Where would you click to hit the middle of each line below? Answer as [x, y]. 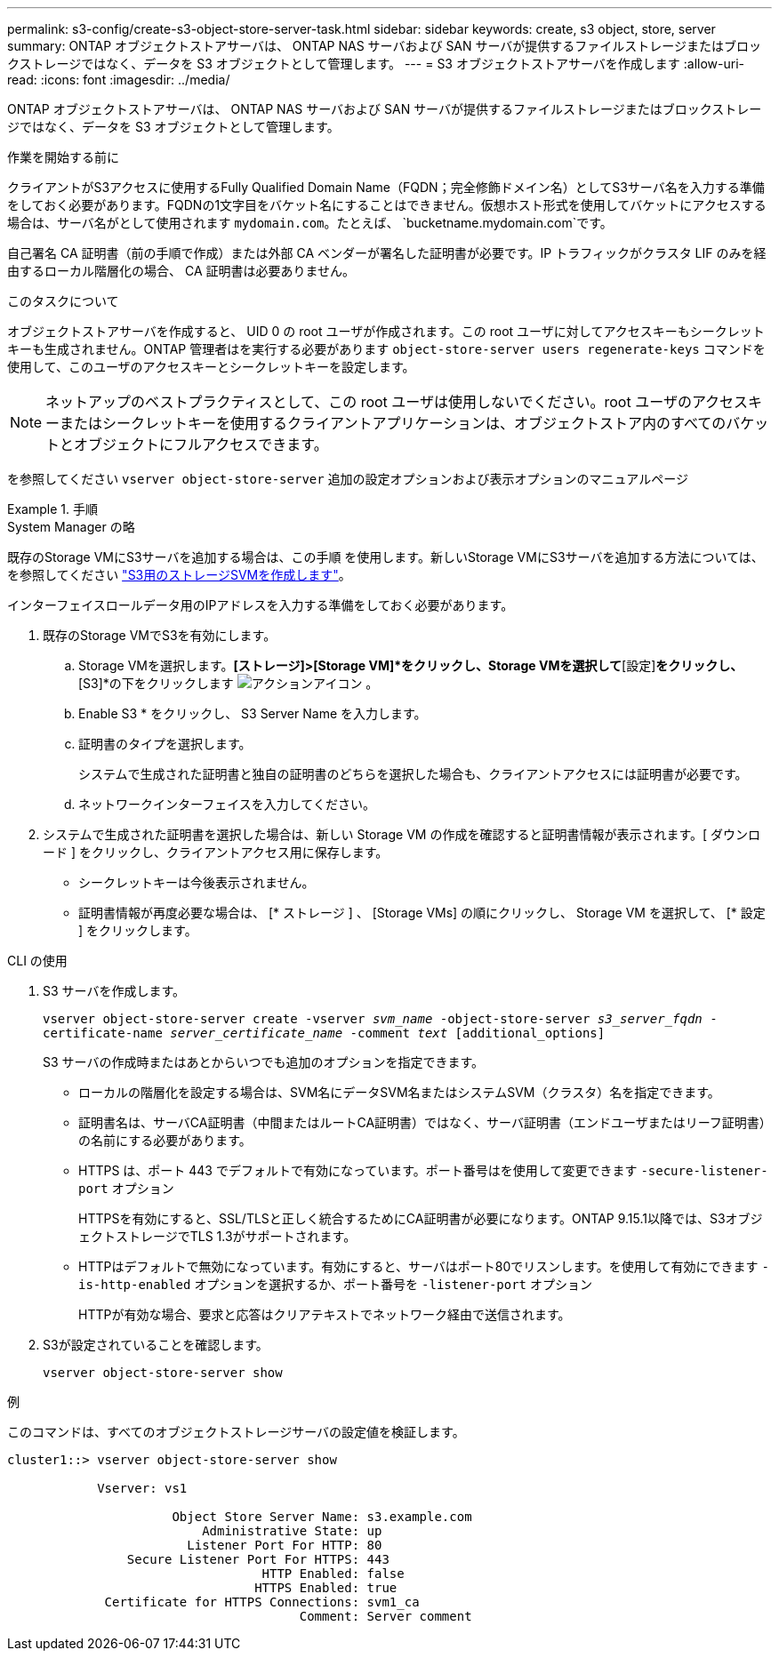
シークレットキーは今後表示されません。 [197, 882]
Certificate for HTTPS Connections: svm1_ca [262, 1602]
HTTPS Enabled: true [326, 1588]
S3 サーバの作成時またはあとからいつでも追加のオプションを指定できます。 [264, 1062]
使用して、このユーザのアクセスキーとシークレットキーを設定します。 [211, 367]
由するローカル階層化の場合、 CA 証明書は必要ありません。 [181, 271]
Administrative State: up [292, 1531]
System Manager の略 [71, 527]
